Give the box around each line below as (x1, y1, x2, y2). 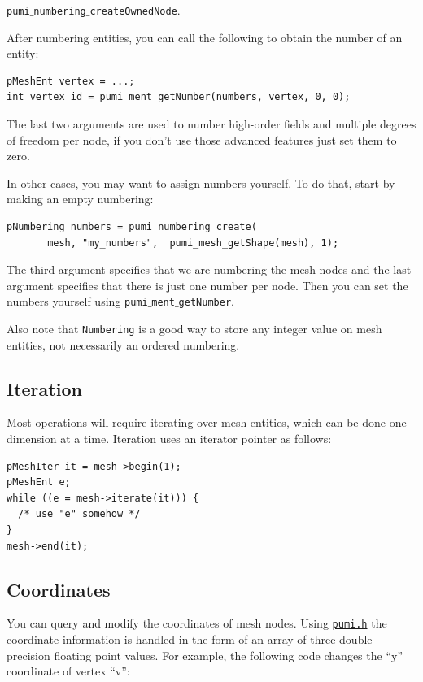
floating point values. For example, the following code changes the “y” (54, 646, 403, 663)
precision (7, 646, 50, 663)
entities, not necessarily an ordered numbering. (7, 336, 240, 353)
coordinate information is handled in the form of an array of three (7, 631, 336, 648)
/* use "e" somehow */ (18, 508, 141, 520)
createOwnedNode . (89, 2, 181, 18)
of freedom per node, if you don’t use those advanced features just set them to (7, 131, 397, 148)
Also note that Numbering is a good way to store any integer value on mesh (7, 320, 382, 337)
